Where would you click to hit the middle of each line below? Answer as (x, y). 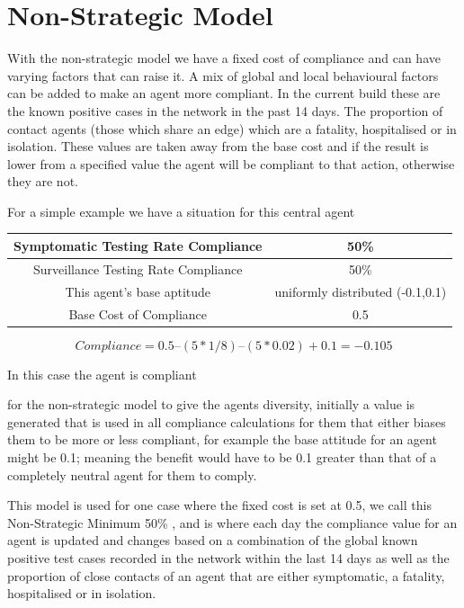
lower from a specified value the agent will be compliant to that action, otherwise (231, 163)
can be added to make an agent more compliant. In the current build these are (224, 93)
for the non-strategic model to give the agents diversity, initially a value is (211, 404)
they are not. (43, 181)
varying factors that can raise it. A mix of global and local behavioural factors (223, 75)
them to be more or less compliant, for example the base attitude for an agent (222, 439)
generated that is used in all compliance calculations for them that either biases (227, 421)
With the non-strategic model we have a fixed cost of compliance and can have (224, 58)
